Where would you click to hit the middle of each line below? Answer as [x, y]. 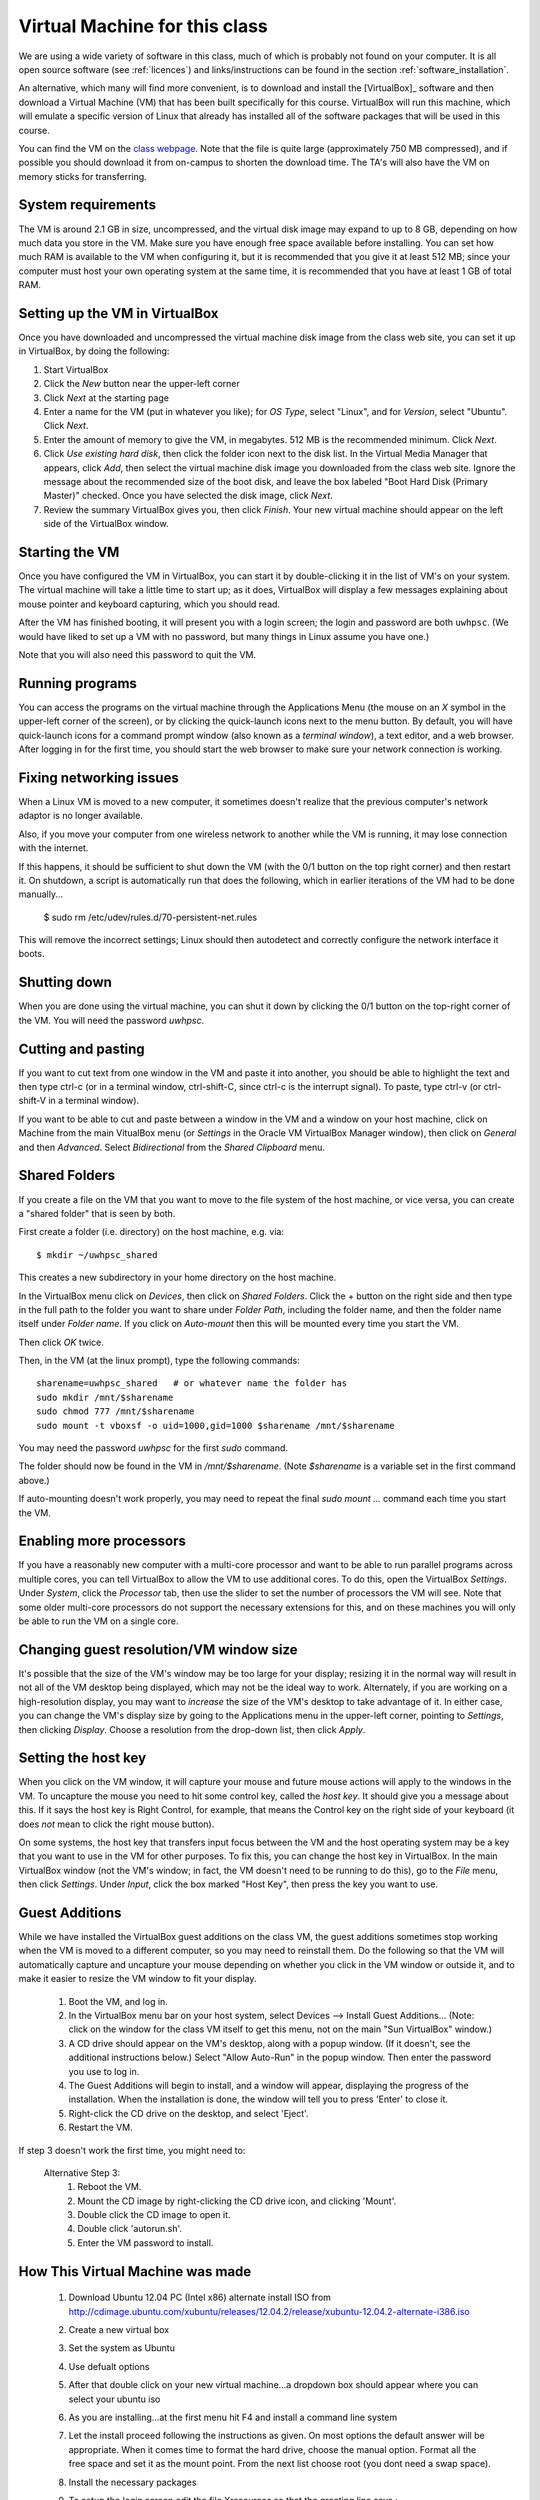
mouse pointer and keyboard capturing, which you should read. [149, 604]
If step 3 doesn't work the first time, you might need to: [132, 2150]
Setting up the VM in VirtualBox [118, 313]
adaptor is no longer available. [81, 816]
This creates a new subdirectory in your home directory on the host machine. [177, 1277]
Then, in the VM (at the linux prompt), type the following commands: [159, 1361]
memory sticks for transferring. [82, 176]
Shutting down [65, 982]
